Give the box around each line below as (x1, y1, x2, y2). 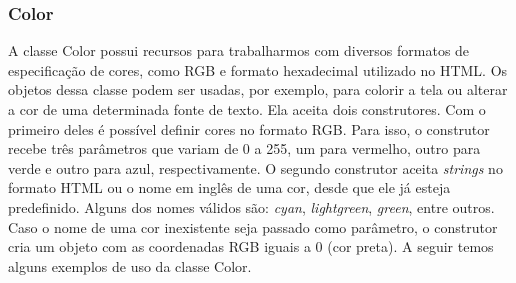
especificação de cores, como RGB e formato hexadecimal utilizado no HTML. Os (8, 59, 508, 80)
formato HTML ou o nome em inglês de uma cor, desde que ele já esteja (8, 177, 451, 198)
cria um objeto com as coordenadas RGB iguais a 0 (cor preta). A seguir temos (8, 236, 494, 257)
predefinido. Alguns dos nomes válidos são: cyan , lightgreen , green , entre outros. (8, 196, 495, 217)
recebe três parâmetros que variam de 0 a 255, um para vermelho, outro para (8, 138, 481, 159)
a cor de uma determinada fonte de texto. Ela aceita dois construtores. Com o (8, 99, 486, 119)
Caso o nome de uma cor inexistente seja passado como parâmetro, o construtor (8, 216, 498, 237)
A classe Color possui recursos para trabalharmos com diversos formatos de (8, 40, 470, 61)
